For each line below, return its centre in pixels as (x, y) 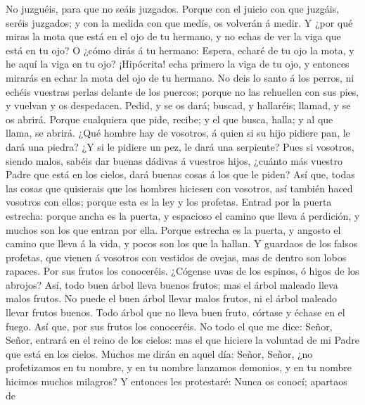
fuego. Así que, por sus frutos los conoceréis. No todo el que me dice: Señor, (169, 326)
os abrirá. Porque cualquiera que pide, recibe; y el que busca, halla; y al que (169, 119)
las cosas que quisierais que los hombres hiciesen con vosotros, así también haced (179, 188)
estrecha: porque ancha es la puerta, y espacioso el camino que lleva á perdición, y (183, 215)
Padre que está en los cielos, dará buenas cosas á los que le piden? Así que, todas (180, 174)
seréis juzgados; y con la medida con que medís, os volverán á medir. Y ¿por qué (179, 22)
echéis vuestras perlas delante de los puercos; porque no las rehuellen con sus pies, (182, 91)
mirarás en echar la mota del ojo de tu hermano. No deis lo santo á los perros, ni (180, 77)
